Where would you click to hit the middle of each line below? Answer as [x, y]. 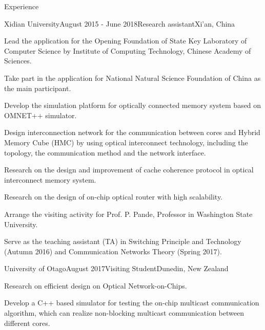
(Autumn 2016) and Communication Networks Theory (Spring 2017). [113, 251]
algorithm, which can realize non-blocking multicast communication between [124, 313]
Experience [22, 6]
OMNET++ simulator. [40, 115]
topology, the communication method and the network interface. [105, 152]
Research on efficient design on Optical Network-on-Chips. [96, 285]
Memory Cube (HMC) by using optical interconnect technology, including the [126, 142]
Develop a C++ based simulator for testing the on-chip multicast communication [132, 303]
